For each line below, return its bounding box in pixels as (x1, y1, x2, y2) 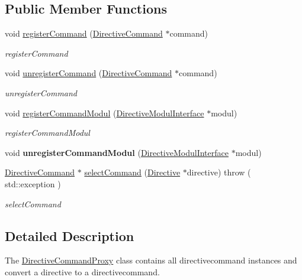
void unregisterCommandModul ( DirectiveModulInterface (5, 146, 229, 158)
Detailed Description (5, 226, 134, 245)
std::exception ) (5, 177, 61, 190)
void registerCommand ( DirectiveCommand (5, 27, 163, 40)
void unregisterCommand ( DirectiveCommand (5, 67, 172, 79)
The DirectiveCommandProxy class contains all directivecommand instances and (5, 254, 297, 266)
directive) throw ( (187, 166, 251, 178)
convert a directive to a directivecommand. (5, 265, 160, 278)
